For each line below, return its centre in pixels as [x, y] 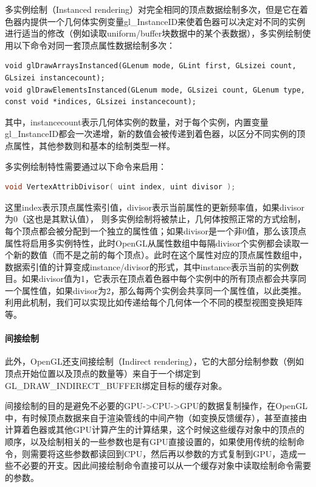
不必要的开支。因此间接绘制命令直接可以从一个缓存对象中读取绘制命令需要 [162, 465]
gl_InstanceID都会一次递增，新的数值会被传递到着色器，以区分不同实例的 [151, 134]
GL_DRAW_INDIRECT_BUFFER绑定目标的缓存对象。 [116, 385]
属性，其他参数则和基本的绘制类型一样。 [94, 145]
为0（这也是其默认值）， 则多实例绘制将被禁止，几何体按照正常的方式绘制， [155, 219]
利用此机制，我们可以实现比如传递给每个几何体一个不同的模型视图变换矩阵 [154, 302]
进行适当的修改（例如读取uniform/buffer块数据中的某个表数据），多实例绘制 [154, 33]
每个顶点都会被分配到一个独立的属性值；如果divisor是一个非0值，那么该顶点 [156, 230]
